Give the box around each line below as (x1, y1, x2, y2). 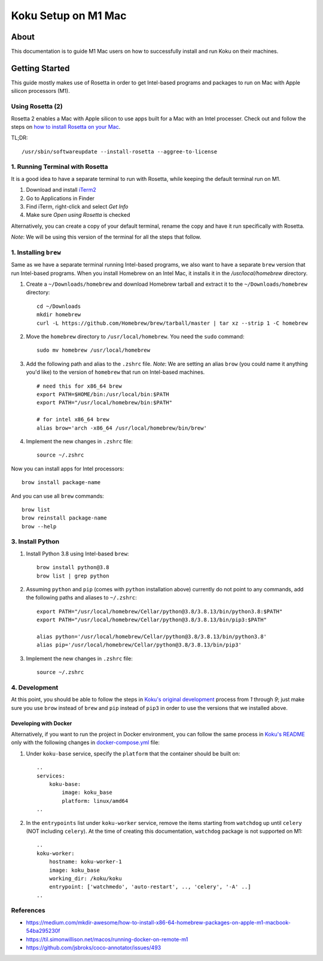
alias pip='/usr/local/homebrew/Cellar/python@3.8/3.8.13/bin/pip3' (36, 642, 242, 648)
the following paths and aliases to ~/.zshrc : (26, 594, 137, 602)
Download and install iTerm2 (26, 186, 96, 194)
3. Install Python (11, 537, 60, 546)
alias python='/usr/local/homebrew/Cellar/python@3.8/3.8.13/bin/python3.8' (36, 633, 267, 640)
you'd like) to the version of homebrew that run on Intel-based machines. (26, 368, 205, 376)
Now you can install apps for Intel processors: (11, 465, 124, 472)
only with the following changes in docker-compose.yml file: (11, 739, 160, 746)
